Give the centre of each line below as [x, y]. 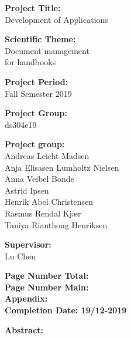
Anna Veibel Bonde [39, 179]
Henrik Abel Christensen [49, 202]
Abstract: [24, 329]
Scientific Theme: [40, 39]
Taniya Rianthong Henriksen [56, 224]
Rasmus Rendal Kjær [43, 213]
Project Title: [33, 8]
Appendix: [26, 298]
